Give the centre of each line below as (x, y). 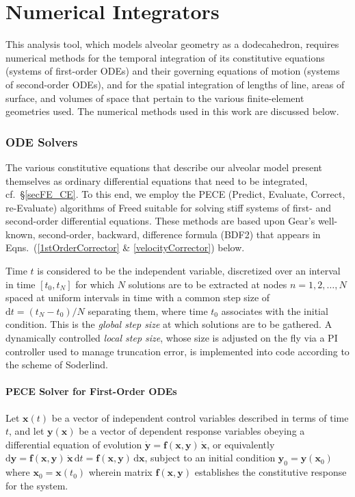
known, (21, 234)
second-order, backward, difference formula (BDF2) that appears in (180, 234)
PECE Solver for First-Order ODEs (91, 391)
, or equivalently (241, 444)
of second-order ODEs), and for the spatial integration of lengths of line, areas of (175, 84)
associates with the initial (275, 310)
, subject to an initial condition (210, 458)
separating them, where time (148, 310)
